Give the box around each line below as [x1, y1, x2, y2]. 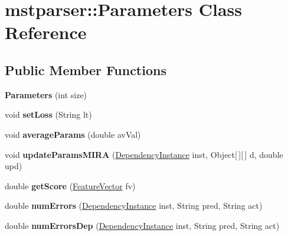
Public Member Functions [5, 60, 166, 79]
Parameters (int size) [5, 88, 87, 101]
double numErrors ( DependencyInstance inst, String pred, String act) [5, 199, 263, 212]
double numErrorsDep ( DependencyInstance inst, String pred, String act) [5, 219, 280, 231]
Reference [5, 20, 87, 44]
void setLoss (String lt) [5, 108, 92, 121]
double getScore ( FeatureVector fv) [5, 179, 136, 192]
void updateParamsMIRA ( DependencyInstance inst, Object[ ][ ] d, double [5, 148, 283, 160]
